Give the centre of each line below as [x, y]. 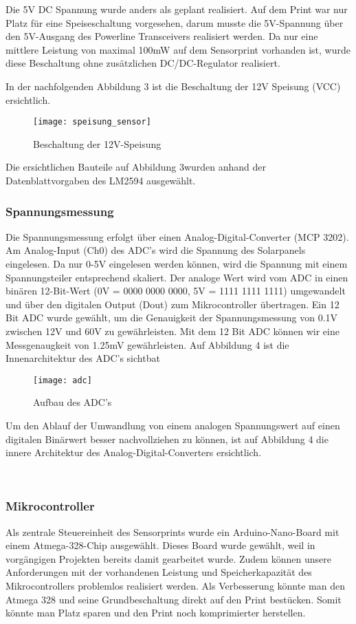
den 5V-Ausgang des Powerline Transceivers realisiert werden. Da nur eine [162, 36]
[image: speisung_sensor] [92, 122]
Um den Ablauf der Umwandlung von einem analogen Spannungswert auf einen [173, 425]
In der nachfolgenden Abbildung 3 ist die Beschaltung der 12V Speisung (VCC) [173, 86]
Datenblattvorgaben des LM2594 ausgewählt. [101, 180]
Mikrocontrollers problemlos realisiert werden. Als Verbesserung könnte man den [175, 585]
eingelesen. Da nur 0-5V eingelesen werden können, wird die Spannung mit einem [177, 263]
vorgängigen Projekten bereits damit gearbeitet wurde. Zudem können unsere [168, 558]
